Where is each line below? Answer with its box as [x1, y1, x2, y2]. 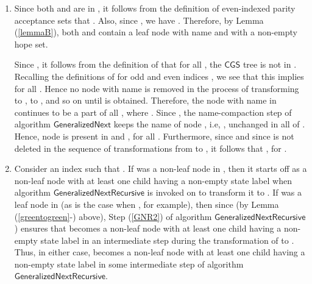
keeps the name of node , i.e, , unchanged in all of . [113, 118, 305, 130]
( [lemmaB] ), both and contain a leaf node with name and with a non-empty [14, 26, 297, 38]
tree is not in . [243, 58, 297, 71]
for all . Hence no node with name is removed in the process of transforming [14, 82, 299, 94]
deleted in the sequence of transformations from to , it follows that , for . [14, 141, 287, 154]
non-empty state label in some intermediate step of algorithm [14, 257, 244, 270]
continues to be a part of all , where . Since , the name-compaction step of [14, 105, 292, 118]
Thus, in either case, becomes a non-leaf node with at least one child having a [14, 246, 305, 258]
